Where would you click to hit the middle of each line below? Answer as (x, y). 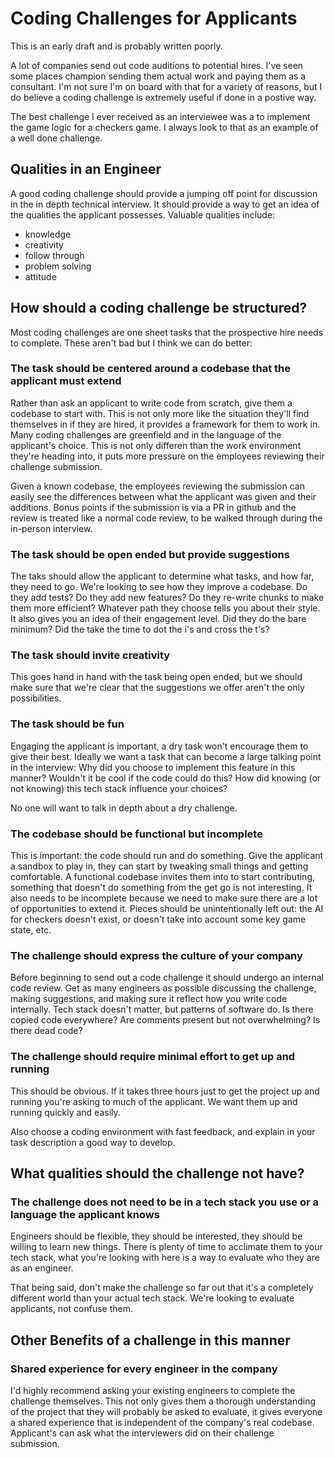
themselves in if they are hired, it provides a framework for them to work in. (165, 424)
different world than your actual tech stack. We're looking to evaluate (152, 1298)
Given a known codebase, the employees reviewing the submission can (157, 486)
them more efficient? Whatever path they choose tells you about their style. (165, 608)
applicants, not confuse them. (71, 1309)
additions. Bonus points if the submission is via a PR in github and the (153, 507)
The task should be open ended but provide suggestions (150, 554)
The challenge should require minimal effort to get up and (153, 1057)
